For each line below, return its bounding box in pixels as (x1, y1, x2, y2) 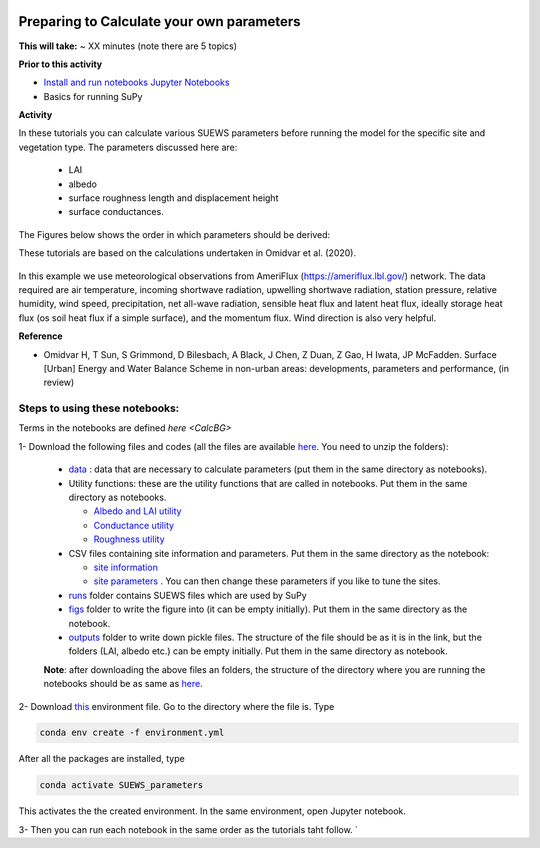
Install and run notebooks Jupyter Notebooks (43, 76, 230, 89)
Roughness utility (93, 533, 165, 545)
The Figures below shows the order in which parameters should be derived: (18, 228, 331, 240)
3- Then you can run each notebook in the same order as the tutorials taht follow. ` (18, 823, 359, 835)
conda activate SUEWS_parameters (39, 780, 204, 791)
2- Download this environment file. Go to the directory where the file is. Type (18, 700, 335, 712)
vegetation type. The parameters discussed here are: (18, 141, 238, 153)
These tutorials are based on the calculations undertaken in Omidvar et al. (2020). (18, 247, 357, 259)
